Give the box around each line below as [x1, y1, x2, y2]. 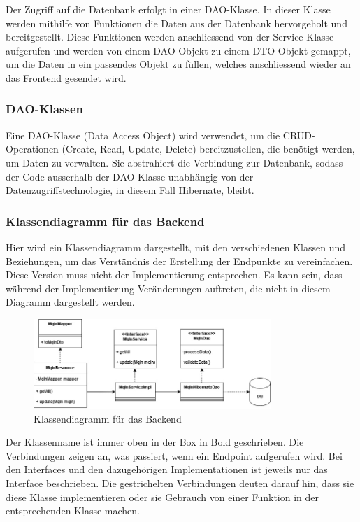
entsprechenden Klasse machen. [6, 503, 140, 518]
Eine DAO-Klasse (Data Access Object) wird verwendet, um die [6, 127, 280, 142]
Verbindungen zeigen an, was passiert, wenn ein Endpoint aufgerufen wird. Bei [6, 448, 343, 463]
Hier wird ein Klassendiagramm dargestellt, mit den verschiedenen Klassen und [6, 239, 345, 254]
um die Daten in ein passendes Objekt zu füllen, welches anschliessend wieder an [6, 57, 351, 71]
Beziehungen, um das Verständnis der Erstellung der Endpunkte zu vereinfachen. [6, 253, 353, 268]
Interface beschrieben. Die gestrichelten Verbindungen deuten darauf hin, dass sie [6, 475, 354, 490]
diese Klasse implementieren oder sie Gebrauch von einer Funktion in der [6, 489, 319, 504]
